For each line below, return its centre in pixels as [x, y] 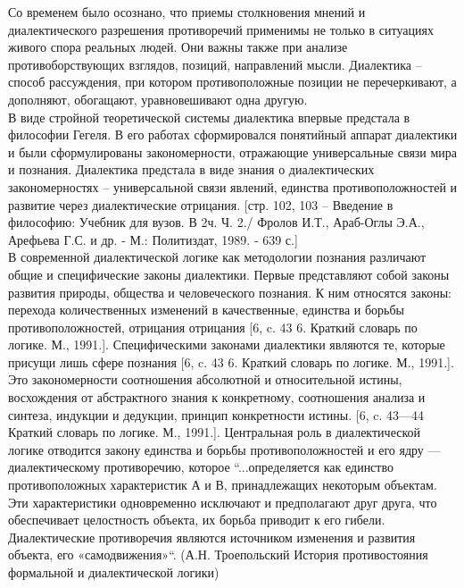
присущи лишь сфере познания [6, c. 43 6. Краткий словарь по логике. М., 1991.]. [231, 361]
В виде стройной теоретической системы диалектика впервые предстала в [209, 117]
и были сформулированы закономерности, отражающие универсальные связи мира [233, 151]
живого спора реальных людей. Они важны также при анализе [178, 47]
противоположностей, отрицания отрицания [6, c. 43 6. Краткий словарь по [213, 327]
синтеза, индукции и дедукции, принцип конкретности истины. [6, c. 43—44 [216, 414]
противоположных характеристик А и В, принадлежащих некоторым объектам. [223, 485]
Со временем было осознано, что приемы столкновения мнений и [187, 12]
